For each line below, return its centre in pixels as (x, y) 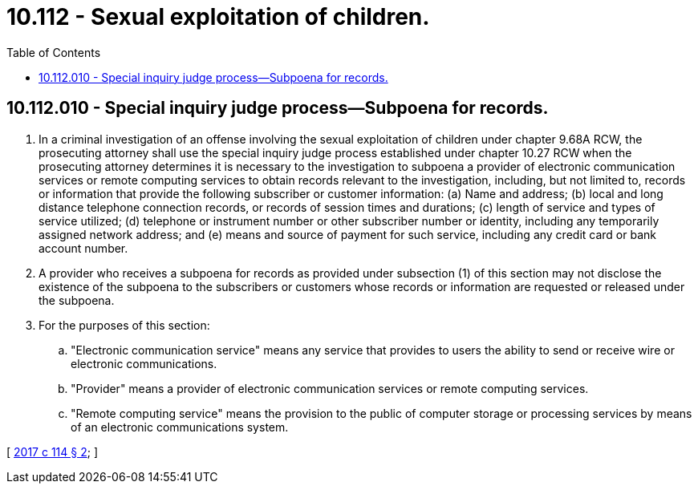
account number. (83, 248)
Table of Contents (54, 52)
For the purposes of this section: (124, 325)
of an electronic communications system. (180, 427)
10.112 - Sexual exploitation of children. (218, 17)
